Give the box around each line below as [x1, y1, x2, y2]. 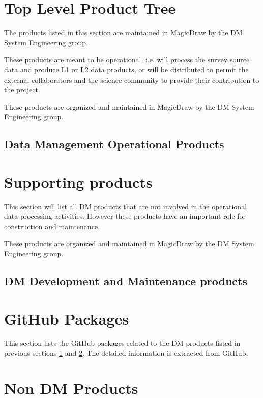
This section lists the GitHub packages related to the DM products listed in [4, 337, 241, 348]
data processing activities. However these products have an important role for [4, 211, 246, 221]
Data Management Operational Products [4, 136, 224, 152]
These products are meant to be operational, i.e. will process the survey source [4, 54, 250, 65]
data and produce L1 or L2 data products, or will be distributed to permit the [4, 64, 249, 74]
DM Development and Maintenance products [4, 273, 248, 289]
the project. [4, 84, 40, 95]
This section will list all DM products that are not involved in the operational [4, 201, 247, 211]
